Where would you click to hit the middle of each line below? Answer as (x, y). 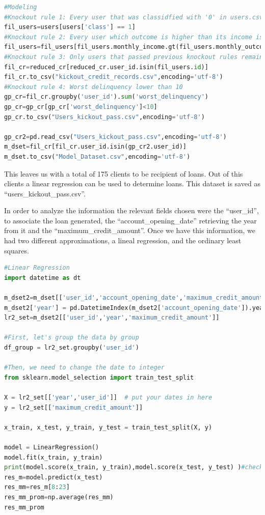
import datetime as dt (43, 278)
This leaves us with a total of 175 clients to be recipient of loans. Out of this (124, 173)
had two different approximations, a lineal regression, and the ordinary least (123, 240)
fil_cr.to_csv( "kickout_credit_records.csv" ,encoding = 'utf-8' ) (114, 77)
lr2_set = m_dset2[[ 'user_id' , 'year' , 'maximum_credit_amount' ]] (112, 318)
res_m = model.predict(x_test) (54, 477)
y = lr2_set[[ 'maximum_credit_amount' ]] (74, 407)
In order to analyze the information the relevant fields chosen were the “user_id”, (131, 210)
